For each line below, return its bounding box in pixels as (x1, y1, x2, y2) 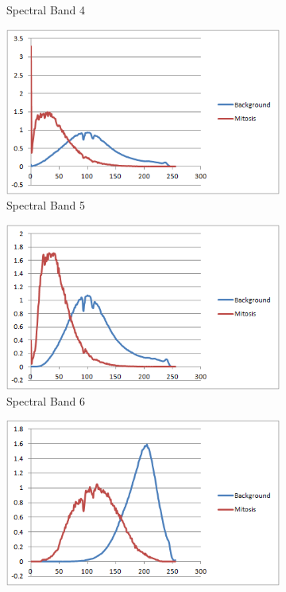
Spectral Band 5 (6, 197, 86, 214)
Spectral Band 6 (6, 392, 86, 409)
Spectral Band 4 (6, 2, 86, 18)
